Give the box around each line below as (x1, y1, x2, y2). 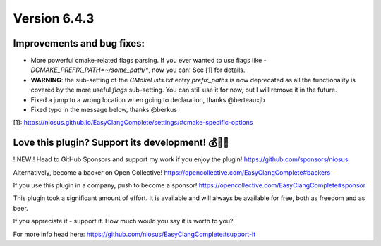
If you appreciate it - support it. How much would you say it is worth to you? (13, 217, 234, 226)
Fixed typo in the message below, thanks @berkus (30, 106, 178, 114)
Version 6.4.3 (13, 11, 95, 26)
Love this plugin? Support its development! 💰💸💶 (13, 137, 229, 149)
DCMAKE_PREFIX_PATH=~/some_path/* (30, 66, 149, 74)
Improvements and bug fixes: (13, 37, 145, 49)
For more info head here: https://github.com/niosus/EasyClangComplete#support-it (13, 230, 256, 238)
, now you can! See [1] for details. (148, 66, 246, 74)
